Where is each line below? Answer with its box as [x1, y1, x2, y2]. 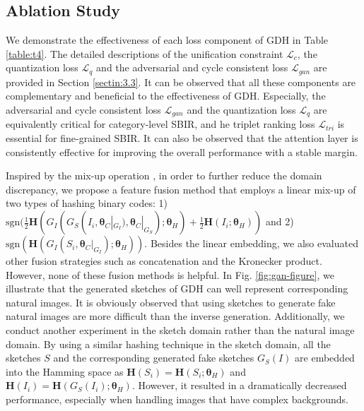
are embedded [295, 350, 355, 365]
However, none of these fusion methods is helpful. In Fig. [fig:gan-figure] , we [6, 267, 334, 282]
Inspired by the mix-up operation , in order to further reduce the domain [6, 168, 322, 183]
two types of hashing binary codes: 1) [6, 196, 168, 210]
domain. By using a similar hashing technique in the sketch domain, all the [6, 336, 331, 351]
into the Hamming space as [6, 364, 124, 379]
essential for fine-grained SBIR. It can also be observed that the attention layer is [6, 131, 358, 145]
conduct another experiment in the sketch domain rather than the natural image [6, 323, 355, 338]
